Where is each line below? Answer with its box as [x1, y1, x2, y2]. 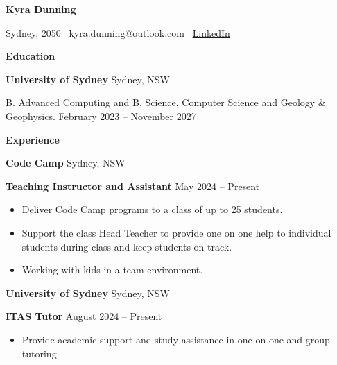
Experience [6, 132, 60, 146]
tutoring [21, 346, 57, 360]
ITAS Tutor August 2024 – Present [6, 309, 162, 323]
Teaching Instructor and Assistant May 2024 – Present [6, 178, 260, 193]
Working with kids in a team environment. [21, 262, 203, 277]
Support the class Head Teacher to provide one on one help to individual [21, 225, 331, 239]
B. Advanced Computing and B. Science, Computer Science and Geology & [6, 95, 326, 110]
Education [6, 49, 55, 63]
